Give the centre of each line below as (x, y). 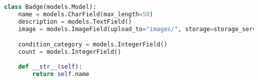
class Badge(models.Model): (50, 7)
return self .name (61, 74)
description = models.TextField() (75, 21)
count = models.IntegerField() (70, 52)
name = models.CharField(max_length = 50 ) (86, 14)
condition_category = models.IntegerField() (93, 45)
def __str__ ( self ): (50, 66)
